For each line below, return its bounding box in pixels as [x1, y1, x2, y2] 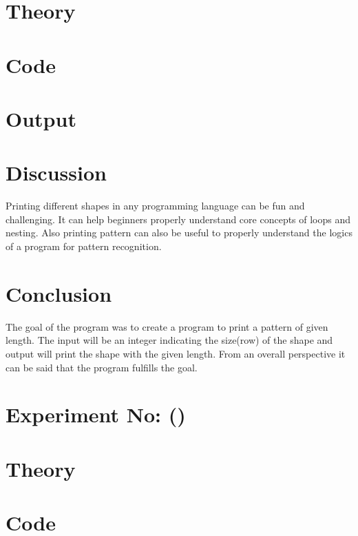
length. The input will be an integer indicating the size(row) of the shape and [6, 333, 333, 347]
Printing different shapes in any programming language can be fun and [6, 198, 305, 213]
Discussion [6, 158, 107, 187]
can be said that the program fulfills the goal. [6, 360, 198, 374]
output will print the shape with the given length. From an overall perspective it [6, 346, 346, 360]
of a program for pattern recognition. [6, 239, 162, 254]
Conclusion [6, 279, 112, 307]
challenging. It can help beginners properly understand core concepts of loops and [6, 212, 351, 226]
